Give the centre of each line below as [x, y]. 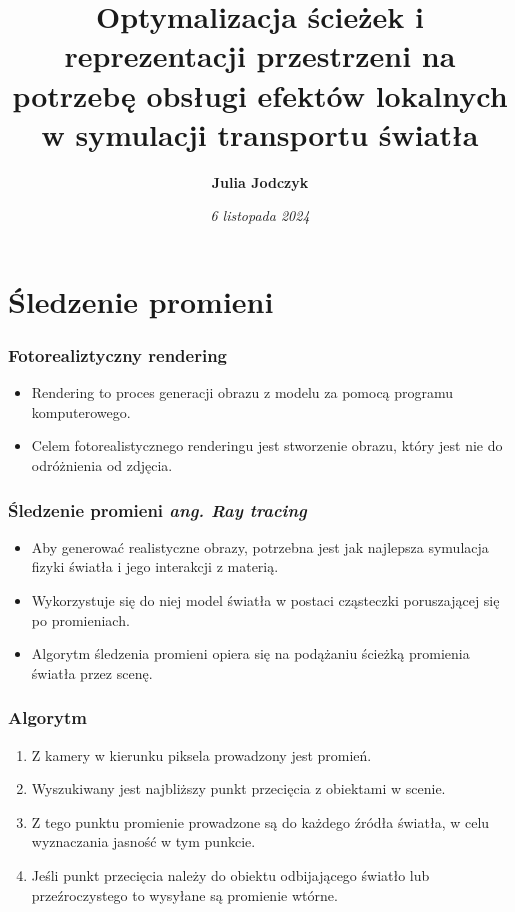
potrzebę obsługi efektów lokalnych [260, 94]
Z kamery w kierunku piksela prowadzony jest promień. [201, 754]
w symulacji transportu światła [260, 133]
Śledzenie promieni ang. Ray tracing [157, 509]
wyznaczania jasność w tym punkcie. [143, 841]
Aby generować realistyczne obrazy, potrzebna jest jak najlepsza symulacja [260, 546]
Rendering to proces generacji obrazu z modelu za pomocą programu [242, 392]
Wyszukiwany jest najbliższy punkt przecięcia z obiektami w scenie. [238, 788]
